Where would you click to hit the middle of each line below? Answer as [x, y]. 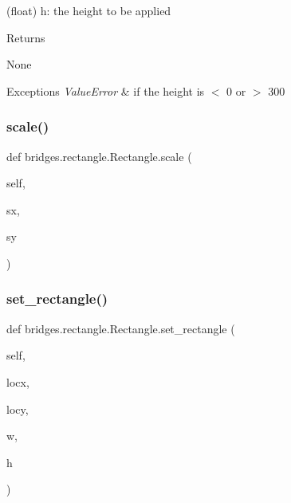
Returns [26, 37]
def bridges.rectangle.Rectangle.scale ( [99, 156]
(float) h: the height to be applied [89, 10]
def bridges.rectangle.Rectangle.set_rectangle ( [121, 328]
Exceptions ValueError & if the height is [106, 90]
